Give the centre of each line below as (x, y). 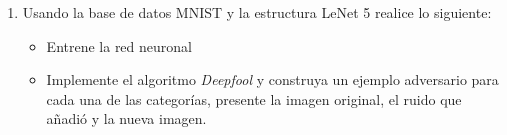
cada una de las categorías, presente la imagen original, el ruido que (254, 98)
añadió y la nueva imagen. (126, 118)
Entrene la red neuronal (119, 45)
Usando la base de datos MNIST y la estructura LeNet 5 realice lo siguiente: (257, 12)
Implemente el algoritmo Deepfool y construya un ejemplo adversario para (272, 79)
